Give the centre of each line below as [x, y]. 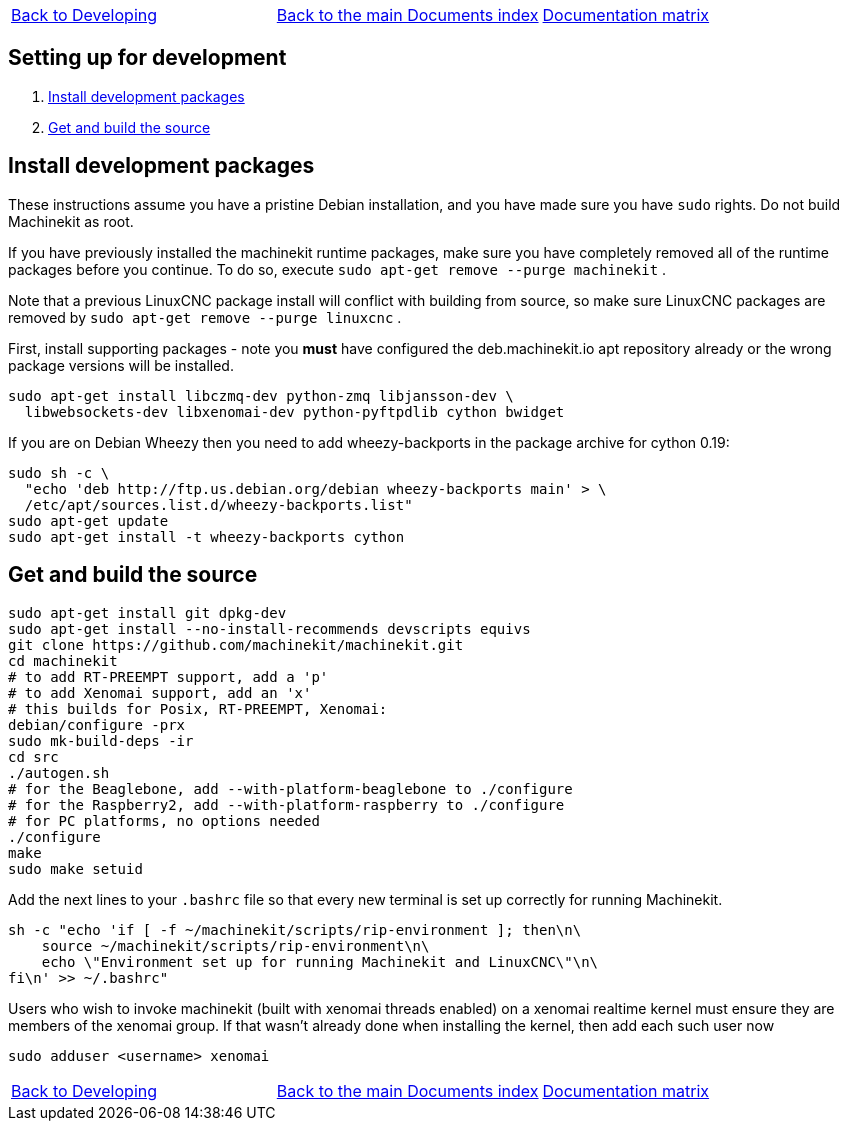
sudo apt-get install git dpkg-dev [147, 612]
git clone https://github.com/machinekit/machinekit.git [236, 644]
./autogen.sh [59, 772]
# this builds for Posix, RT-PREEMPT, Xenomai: [198, 708]
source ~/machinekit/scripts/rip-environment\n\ [235, 945]
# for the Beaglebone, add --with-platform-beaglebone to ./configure [290, 788]
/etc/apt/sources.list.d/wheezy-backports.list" [218, 504]
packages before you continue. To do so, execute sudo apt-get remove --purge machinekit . [337, 269]
